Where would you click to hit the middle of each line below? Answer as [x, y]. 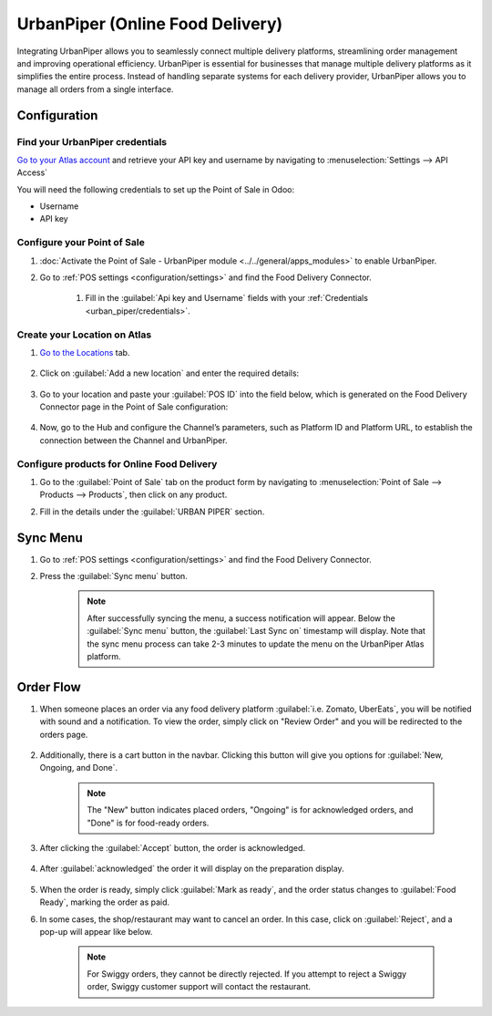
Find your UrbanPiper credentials [92, 141]
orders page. [64, 734]
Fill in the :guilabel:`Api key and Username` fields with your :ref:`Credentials [227, 298]
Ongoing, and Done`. [79, 768]
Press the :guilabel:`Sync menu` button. [114, 576]
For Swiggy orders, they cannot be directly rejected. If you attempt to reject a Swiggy [247, 974]
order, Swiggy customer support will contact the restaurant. [199, 987]
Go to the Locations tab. [85, 352]
